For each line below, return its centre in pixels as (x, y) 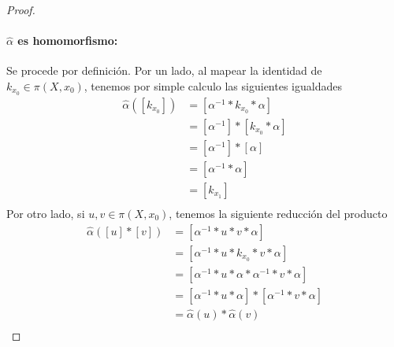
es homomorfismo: (68, 41)
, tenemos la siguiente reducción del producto (278, 214)
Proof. (21, 9)
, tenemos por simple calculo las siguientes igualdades (213, 85)
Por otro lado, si (46, 214)
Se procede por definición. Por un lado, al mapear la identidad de (164, 70)
